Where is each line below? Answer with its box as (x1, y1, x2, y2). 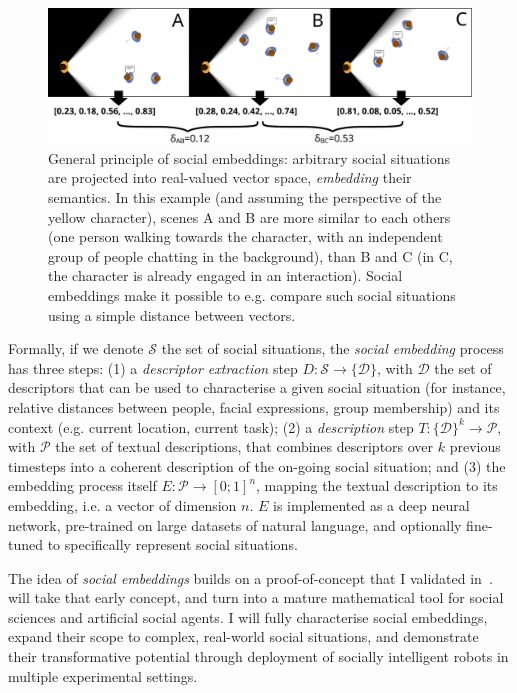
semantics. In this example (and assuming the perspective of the (48, 187, 442, 207)
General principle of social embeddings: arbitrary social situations (48, 147, 451, 168)
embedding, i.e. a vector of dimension (8, 494, 237, 515)
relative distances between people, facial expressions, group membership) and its (8, 396, 500, 417)
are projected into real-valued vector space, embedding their (48, 167, 412, 188)
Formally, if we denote (8, 338, 144, 359)
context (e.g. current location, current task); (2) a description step (8, 416, 414, 437)
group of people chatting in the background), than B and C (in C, (48, 245, 453, 266)
